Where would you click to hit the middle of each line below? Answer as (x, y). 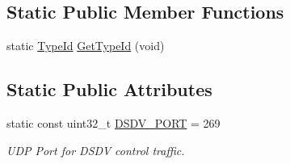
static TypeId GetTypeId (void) (86, 46)
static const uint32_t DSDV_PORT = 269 (113, 123)
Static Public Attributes (109, 89)
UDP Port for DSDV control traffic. (96, 150)
